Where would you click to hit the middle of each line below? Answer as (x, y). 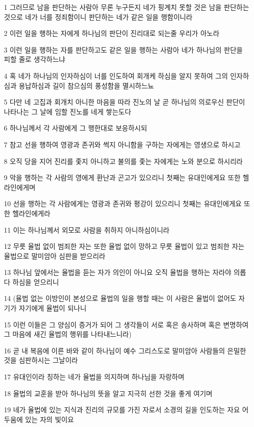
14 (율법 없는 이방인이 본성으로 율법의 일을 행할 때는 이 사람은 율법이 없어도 (120, 298)
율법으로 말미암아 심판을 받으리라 (55, 255)
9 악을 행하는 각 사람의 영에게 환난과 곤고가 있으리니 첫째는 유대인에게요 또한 (122, 177)
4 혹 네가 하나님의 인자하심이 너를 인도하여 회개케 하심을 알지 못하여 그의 (116, 75)
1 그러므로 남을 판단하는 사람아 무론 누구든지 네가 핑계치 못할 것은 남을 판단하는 (127, 7)
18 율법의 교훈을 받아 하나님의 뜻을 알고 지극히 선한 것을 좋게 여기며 (108, 393)
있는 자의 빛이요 (49, 419)
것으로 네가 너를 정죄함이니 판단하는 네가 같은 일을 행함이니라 (98, 16)
